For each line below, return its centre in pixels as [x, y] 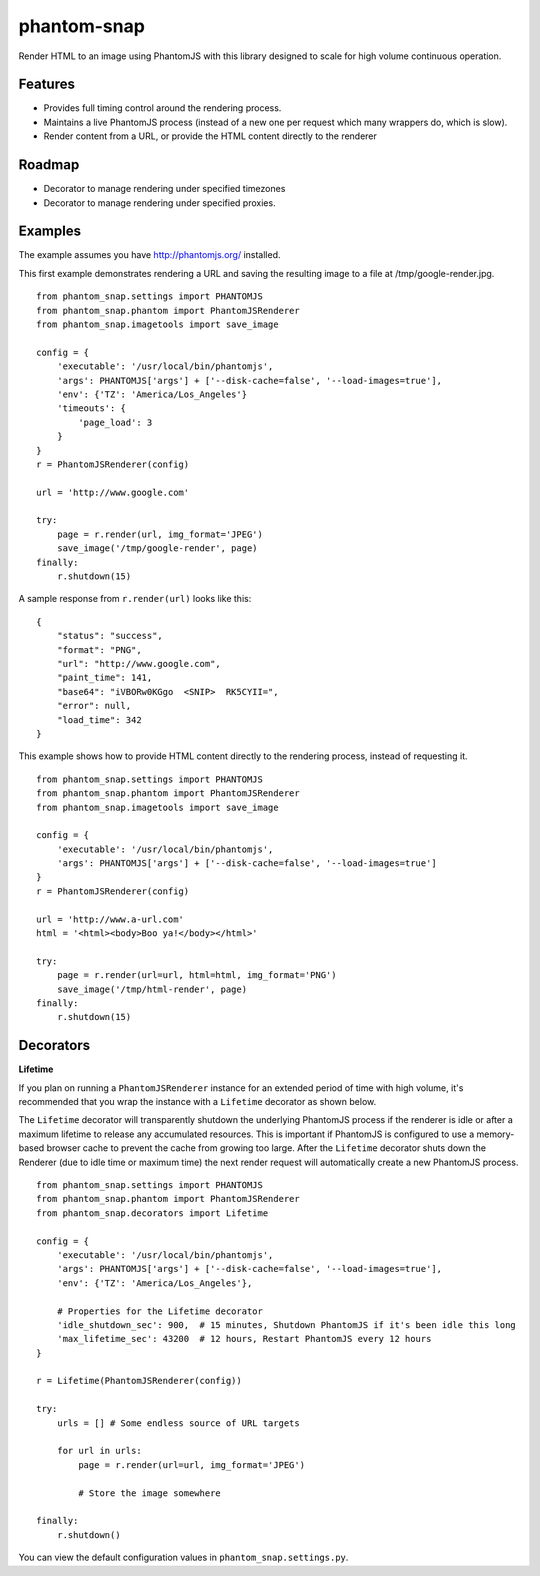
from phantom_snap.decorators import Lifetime [152, 1213]
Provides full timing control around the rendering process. [162, 108]
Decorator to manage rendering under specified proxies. [159, 202]
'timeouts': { [91, 408]
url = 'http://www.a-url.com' [110, 919]
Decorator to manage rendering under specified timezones [164, 189]
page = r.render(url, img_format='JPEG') [160, 534]
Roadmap [49, 165]
